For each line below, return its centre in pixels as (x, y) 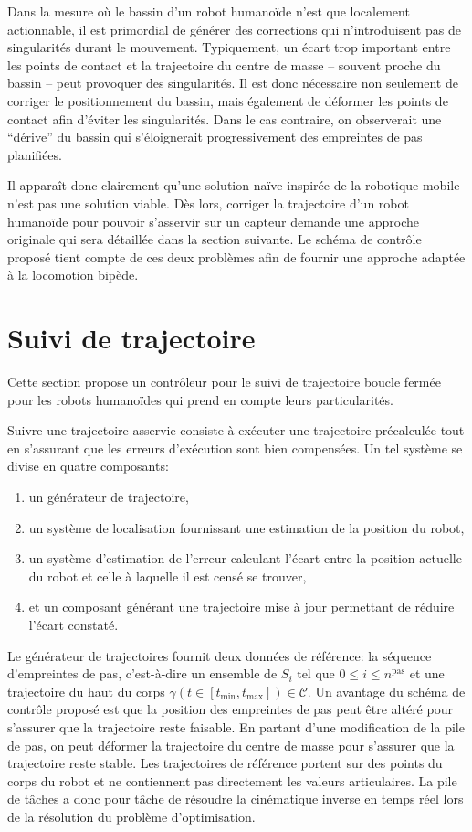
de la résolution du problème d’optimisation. (131, 816)
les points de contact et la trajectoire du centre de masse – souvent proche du (224, 64)
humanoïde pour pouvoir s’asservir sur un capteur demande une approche (213, 221)
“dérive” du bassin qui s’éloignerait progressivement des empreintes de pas (215, 137)
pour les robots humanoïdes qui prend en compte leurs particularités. (200, 399)
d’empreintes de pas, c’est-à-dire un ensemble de (142, 673)
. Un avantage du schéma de (386, 691)
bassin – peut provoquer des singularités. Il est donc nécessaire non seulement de (233, 83)
